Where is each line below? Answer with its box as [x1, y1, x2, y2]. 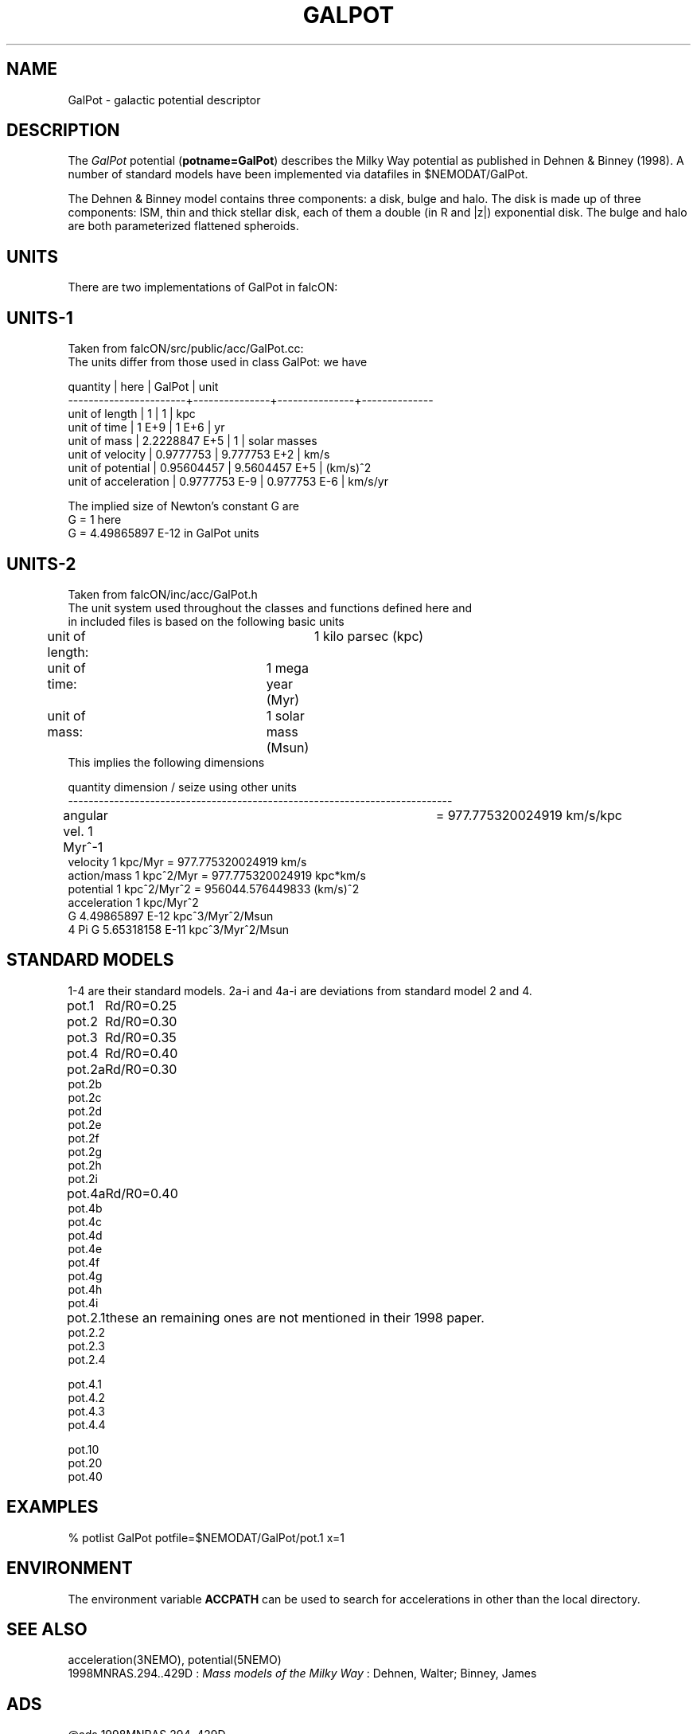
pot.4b [68, 1201, 103, 1215]
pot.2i [68, 1171, 98, 1185]
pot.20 [68, 1455, 103, 1470]
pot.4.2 [68, 1390, 106, 1404]
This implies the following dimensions [68, 755, 265, 769]
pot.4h [68, 1282, 103, 1296]
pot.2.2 [68, 1325, 106, 1339]
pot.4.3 [68, 1404, 105, 1418]
